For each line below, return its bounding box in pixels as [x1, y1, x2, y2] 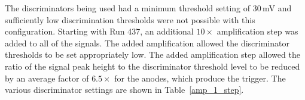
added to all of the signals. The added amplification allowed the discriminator [5, 36, 289, 49]
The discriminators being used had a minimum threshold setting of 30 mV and [5, 2, 292, 14]
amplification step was [216, 25, 298, 37]
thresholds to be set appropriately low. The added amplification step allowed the [5, 48, 300, 61]
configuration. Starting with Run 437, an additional [5, 25, 194, 37]
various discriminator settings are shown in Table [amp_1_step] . [5, 83, 244, 96]
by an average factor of [5, 71, 89, 84]
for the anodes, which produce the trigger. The [114, 71, 286, 84]
